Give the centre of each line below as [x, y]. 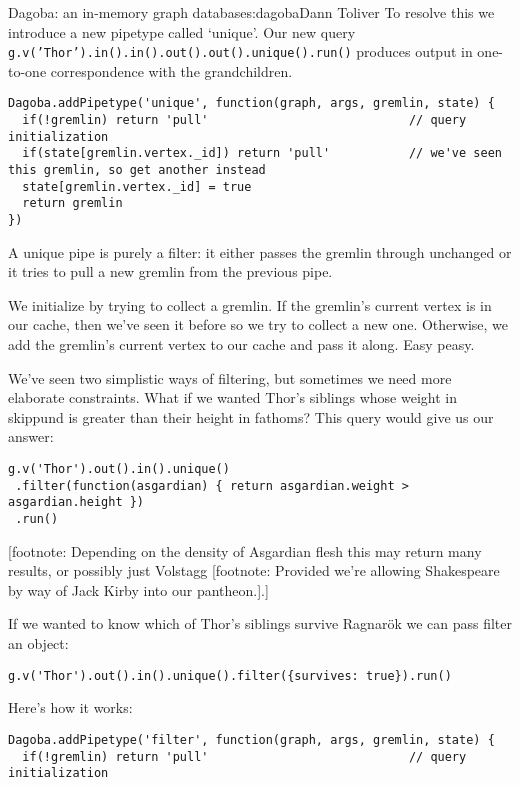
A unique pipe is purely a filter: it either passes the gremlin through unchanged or [260, 251]
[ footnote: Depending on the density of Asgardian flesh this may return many [245, 550]
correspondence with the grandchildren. [171, 70]
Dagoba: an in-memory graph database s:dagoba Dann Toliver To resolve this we [251, 12]
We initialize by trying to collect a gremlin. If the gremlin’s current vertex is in [250, 304]
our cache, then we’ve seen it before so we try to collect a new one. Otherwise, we [258, 324]
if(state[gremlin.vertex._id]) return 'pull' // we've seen [262, 153]
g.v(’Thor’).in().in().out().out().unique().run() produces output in [240, 51]
